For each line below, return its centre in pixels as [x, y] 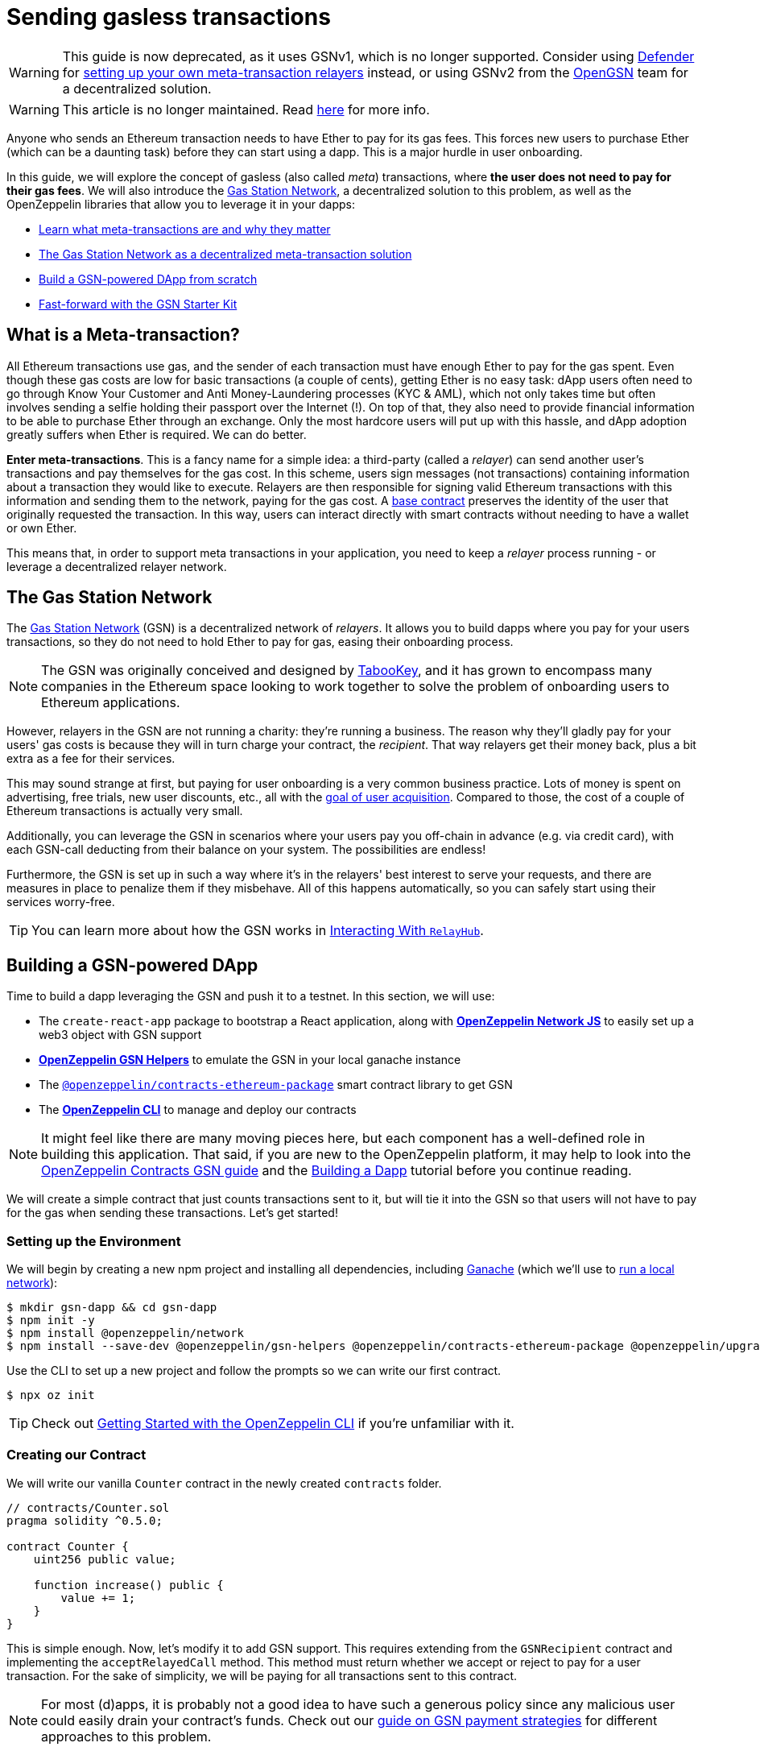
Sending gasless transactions [169, 17]
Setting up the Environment [94, 1241]
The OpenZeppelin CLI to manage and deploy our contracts [198, 1110]
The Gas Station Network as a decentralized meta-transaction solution [225, 254]
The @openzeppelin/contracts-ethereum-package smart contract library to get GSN [276, 1085]
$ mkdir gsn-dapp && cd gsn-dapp [112, 1308]
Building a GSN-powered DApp [132, 965]
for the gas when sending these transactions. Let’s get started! [172, 1213]
